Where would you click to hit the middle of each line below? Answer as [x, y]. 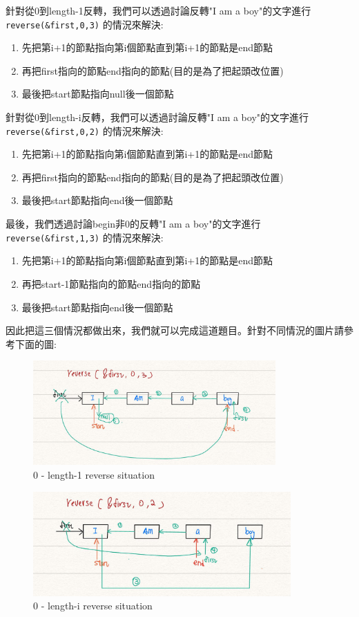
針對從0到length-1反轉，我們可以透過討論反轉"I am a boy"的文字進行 [158, 10]
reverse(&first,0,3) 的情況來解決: [85, 24]
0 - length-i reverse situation [93, 606]
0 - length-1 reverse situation [94, 475]
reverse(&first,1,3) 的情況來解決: [85, 237]
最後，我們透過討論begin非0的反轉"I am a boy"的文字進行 [133, 224]
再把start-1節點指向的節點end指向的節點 [111, 283]
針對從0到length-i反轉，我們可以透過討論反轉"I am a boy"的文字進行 [157, 117]
